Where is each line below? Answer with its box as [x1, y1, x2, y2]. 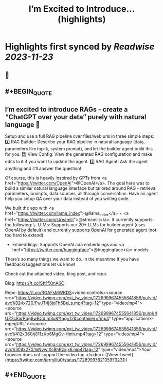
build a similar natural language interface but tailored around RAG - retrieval [5, 185, 157, 191]
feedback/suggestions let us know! [5, 261, 75, 267]
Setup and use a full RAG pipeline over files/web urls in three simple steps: [5, 133, 155, 139]
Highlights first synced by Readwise [5, 41, 155, 52]
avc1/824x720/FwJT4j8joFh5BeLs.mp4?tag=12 [5, 300, 99, 306]
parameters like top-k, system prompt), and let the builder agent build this [5, 146, 153, 151]
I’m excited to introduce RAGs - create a [5, 105, 128, 113]
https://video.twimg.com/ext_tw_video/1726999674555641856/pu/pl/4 [16, 310, 158, 316]
